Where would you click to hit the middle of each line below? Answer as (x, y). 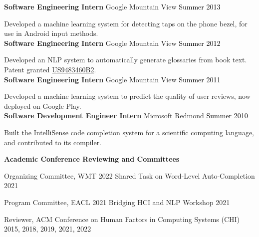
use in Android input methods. (51, 33)
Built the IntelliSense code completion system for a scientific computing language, (129, 132)
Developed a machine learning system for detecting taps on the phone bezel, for (126, 23)
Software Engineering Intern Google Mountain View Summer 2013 (112, 6)
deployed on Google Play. (43, 106)
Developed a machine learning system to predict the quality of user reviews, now (127, 96)
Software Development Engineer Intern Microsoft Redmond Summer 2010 (126, 116)
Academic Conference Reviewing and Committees (92, 159)
